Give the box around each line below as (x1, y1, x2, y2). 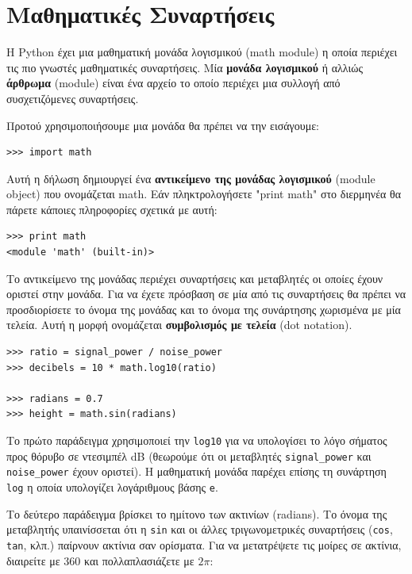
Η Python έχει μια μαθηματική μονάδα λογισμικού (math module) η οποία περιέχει (6, 44, 398, 60)
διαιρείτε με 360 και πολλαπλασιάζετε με (6, 552, 194, 568)
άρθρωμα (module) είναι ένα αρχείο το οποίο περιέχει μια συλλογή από (6, 75, 341, 91)
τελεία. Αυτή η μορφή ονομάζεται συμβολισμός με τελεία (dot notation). (6, 316, 352, 333)
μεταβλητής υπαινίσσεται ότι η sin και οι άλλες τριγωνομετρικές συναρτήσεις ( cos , (6, 521, 393, 538)
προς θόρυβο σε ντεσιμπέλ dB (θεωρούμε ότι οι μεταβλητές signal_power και (6, 447, 372, 464)
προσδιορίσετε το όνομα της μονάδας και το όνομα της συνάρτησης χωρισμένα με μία (6, 300, 401, 317)
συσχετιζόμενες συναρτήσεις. (6, 90, 139, 106)
